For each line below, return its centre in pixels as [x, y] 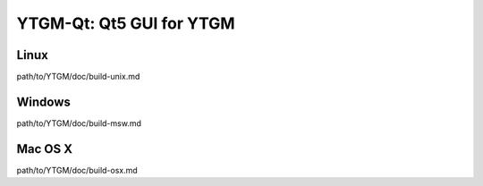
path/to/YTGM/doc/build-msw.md [79, 123]
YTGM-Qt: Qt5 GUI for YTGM [126, 23]
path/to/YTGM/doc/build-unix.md [78, 77]
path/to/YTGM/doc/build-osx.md [77, 170]
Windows [43, 101]
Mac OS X [45, 149]
